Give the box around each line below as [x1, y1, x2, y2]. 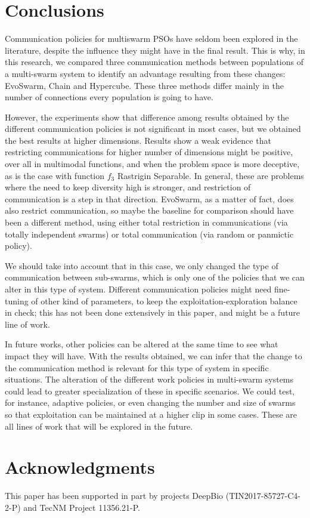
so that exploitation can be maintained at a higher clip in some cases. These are [5, 408, 297, 420]
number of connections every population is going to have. [5, 91, 213, 103]
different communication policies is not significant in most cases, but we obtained [5, 122, 301, 135]
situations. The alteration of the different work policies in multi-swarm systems [5, 373, 294, 386]
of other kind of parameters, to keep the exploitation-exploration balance [31, 294, 297, 307]
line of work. [5, 317, 50, 330]
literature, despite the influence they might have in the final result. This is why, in [5, 44, 305, 56]
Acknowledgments [5, 455, 155, 479]
